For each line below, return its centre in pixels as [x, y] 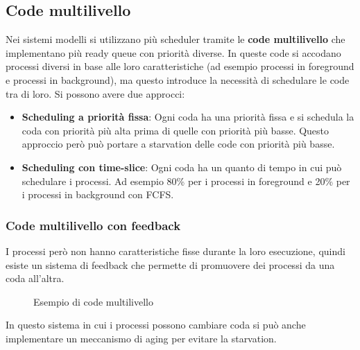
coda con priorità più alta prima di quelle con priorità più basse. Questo [175, 130]
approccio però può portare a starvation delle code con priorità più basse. [178, 144]
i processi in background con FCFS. [98, 194]
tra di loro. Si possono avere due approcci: [95, 93]
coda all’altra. [35, 278]
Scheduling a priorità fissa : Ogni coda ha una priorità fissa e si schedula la [188, 117]
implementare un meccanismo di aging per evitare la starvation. [141, 338]
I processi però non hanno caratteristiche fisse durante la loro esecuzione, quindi [175, 251]
